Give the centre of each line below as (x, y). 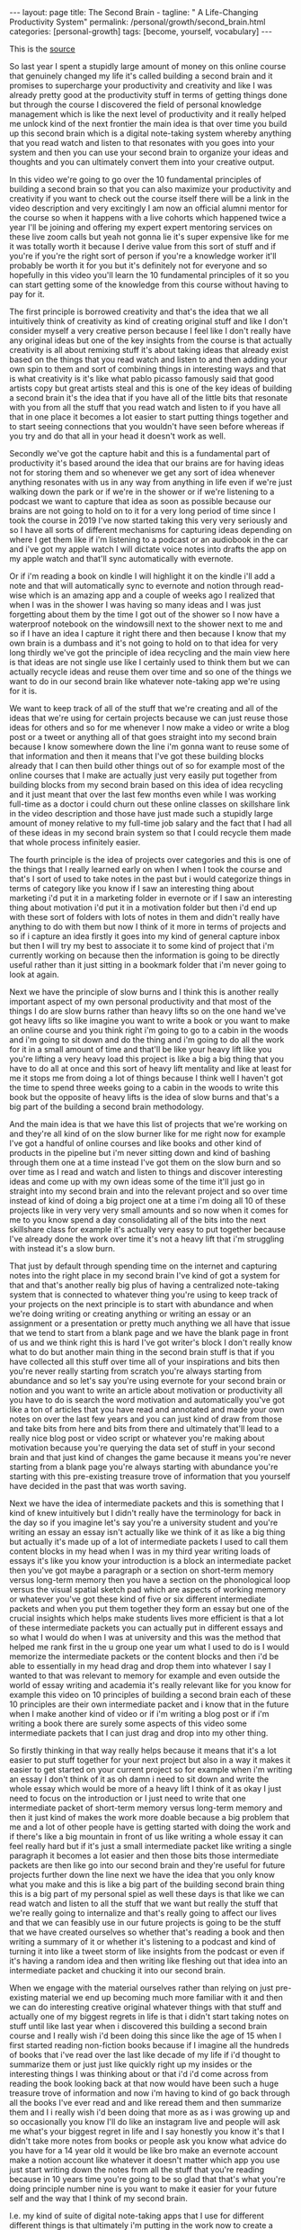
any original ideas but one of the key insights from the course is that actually (151, 340)
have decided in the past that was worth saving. (98, 1486)
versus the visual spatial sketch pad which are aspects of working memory (147, 1589)
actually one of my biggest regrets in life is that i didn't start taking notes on (149, 2017)
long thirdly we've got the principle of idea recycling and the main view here (150, 653)
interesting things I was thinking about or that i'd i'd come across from (139, 2074)
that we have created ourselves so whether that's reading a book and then (147, 1932)
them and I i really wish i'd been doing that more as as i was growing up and (150, 2112)
